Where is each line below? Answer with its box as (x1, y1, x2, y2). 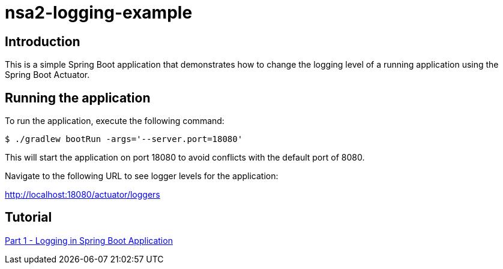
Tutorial (5, 210, 52, 225)
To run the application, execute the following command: (5, 116, 224, 126)
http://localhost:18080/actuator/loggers (5, 189, 160, 200)
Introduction (5, 34, 80, 49)
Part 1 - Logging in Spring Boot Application (5, 235, 173, 246)
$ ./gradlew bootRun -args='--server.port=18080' (5, 134, 243, 144)
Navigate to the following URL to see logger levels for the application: (5, 171, 279, 182)
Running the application (5, 90, 151, 105)
